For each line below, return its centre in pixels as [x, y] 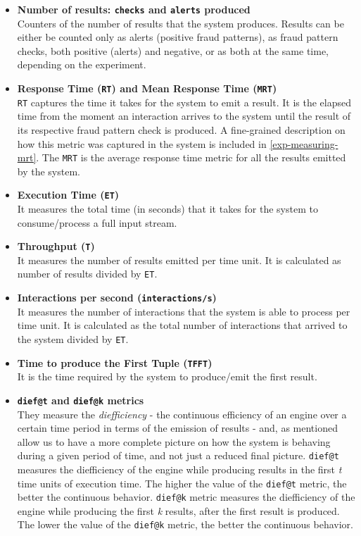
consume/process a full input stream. [97, 222]
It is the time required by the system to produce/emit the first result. [167, 376]
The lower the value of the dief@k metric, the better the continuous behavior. [185, 524]
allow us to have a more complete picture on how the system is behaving [174, 441]
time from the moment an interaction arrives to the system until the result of [184, 116]
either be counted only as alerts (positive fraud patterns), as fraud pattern [178, 37]
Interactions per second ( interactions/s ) [117, 298]
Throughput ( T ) [56, 246]
